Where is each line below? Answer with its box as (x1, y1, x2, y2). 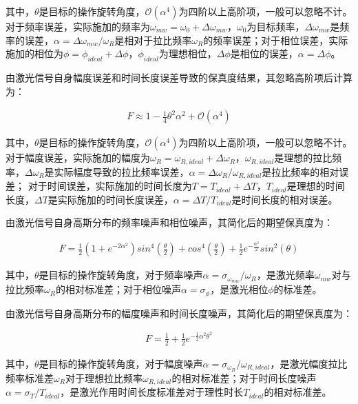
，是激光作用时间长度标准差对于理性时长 (60, 385, 244, 399)
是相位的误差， (230, 46, 298, 61)
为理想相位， (158, 46, 217, 61)
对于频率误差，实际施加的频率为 (6, 19, 150, 33)
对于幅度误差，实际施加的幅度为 (6, 150, 150, 165)
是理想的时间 (286, 179, 345, 193)
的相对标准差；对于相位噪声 (55, 282, 181, 296)
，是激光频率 (256, 267, 315, 282)
